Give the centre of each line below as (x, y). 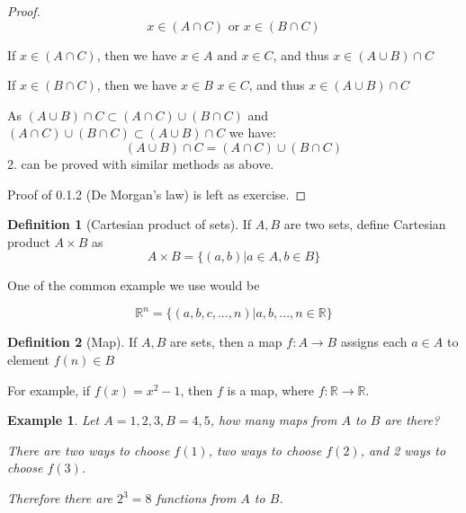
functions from (196, 498)
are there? (412, 420)
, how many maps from (273, 420)
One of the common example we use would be (134, 285)
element (29, 360)
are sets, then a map (226, 342)
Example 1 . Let (54, 420)
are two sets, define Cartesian (365, 224)
